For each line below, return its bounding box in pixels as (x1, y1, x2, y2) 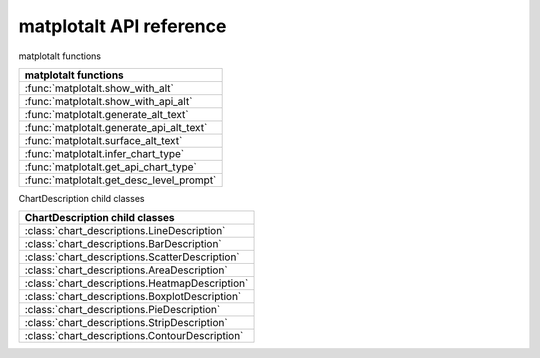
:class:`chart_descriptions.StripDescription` (24, 316, 229, 330)
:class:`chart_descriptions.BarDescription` (24, 237, 222, 251)
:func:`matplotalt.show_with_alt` (24, 81, 174, 95)
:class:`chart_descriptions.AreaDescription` (24, 263, 229, 277)
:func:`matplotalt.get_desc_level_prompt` (24, 173, 217, 187)
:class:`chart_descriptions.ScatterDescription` (24, 250, 240, 264)
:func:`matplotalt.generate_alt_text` (24, 107, 189, 121)
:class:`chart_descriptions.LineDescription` (24, 224, 226, 238)
